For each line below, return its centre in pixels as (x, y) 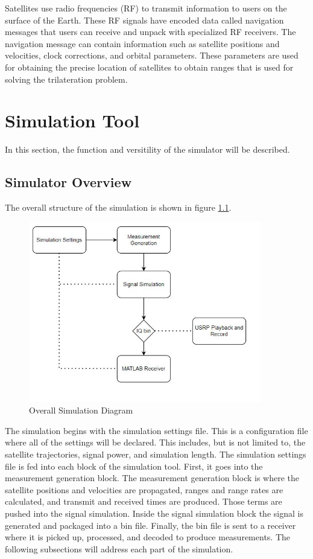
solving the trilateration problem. (66, 79)
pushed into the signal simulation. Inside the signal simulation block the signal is (154, 513)
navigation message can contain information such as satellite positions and (142, 43)
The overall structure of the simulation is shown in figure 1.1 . (118, 207)
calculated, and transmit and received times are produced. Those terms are (144, 501)
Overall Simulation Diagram (81, 410)
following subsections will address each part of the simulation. (119, 548)
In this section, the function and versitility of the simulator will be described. (147, 149)
